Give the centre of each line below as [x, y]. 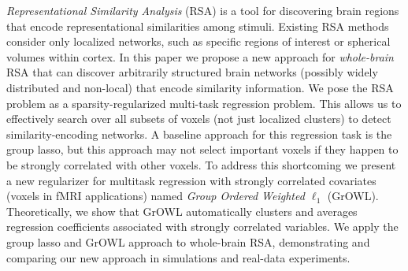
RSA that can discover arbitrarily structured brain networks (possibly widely [192, 72]
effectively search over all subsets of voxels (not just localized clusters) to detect [199, 119]
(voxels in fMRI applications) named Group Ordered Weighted [156, 196]
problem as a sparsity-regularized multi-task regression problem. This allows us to [204, 103]
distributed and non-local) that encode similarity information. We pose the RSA [200, 87]
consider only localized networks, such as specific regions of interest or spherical [198, 41]
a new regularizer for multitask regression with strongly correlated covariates [191, 180]
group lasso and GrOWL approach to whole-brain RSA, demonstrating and [188, 241]
